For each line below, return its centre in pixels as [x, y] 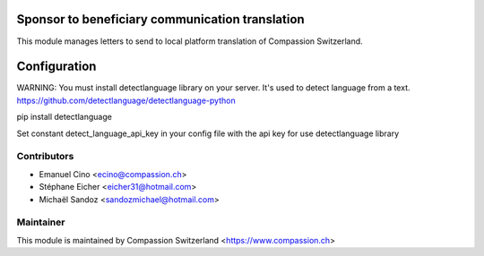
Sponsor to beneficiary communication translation [160, 19]
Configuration [56, 67]
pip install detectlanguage [64, 117]
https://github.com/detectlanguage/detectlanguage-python [126, 100]
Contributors [45, 157]
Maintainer [41, 222]
